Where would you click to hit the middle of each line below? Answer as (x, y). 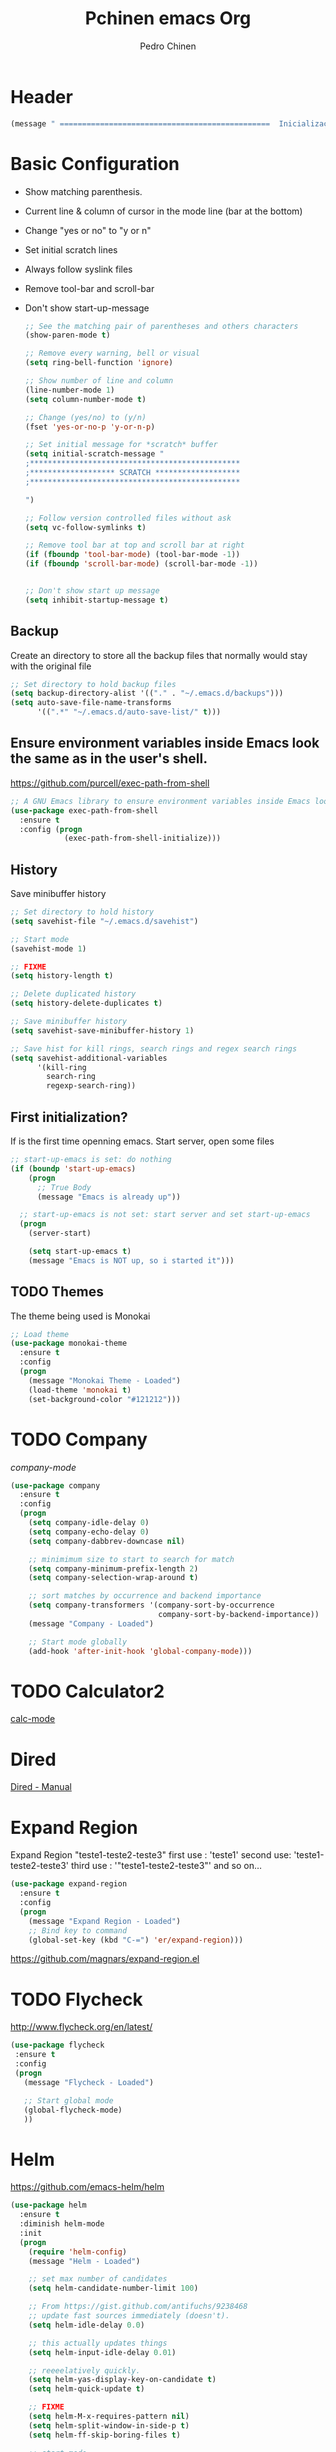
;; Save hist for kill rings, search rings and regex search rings (154, 1048)
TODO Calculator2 (87, 1691)
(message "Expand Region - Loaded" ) (105, 1921)
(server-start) (60, 1233)
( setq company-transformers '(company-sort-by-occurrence (151, 1605)
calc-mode (33, 1719)
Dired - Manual (41, 1787)
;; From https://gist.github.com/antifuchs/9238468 (138, 2307)
